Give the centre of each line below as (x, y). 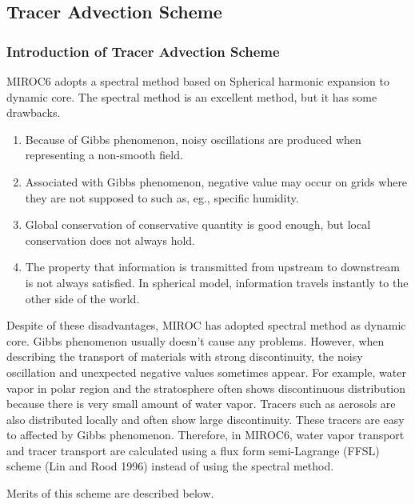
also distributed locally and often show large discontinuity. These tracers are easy (206, 419)
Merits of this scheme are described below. (110, 493)
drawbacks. (34, 112)
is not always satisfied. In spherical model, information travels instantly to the (217, 282)
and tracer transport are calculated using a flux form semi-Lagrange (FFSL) (193, 450)
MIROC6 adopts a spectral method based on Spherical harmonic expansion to (198, 81)
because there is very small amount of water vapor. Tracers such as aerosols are (201, 404)
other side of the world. (82, 298)
